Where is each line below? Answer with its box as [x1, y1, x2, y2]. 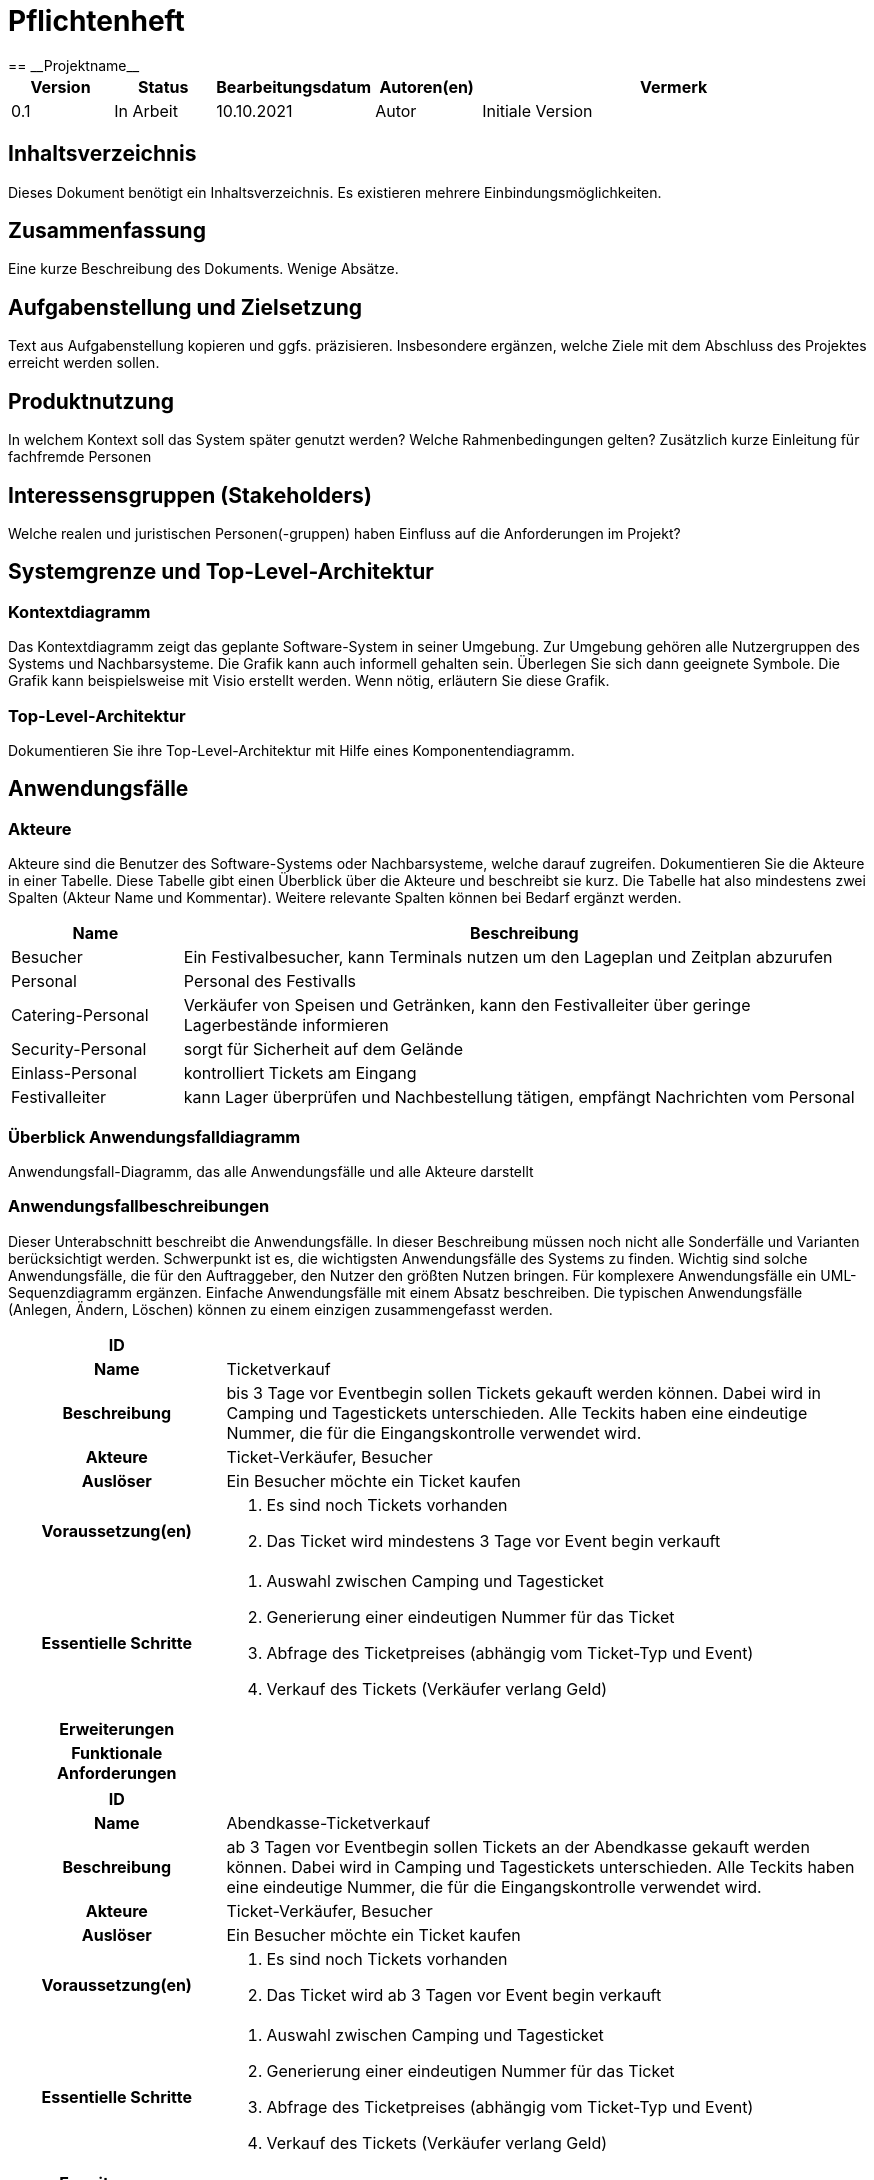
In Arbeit [114, 100, 178, 121]
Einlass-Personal [11, 1063, 137, 1084]
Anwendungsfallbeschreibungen [8, 1196, 270, 1217]
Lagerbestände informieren [183, 1015, 389, 1036]
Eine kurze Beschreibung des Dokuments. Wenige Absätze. [8, 260, 399, 278]
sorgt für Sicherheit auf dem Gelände [183, 1039, 463, 1060]
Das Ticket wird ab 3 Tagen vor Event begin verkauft [266, 1984, 662, 2005]
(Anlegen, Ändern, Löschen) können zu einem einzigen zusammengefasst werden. [8, 1300, 553, 1318]
